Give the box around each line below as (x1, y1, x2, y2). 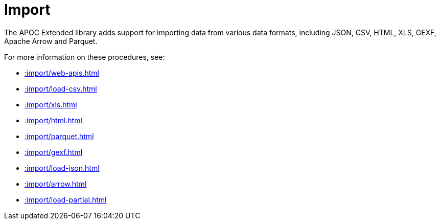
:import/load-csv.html (25, 84, 97, 93)
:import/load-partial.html (25, 195, 107, 204)
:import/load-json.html (25, 163, 100, 172)
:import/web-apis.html (25, 68, 99, 77)
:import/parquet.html (25, 131, 94, 141)
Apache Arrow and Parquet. (4, 36, 98, 46)
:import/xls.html (25, 100, 77, 109)
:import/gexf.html (25, 147, 83, 156)
